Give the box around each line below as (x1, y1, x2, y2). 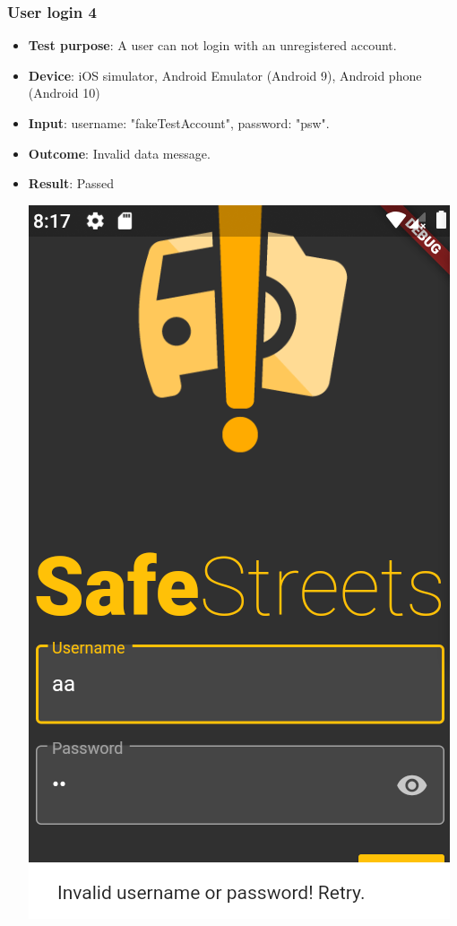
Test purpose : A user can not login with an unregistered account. (28, 36, 397, 55)
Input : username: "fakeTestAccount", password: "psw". (28, 114, 330, 132)
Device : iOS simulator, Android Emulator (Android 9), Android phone (28, 65, 422, 84)
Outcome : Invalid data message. (28, 143, 211, 162)
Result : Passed (28, 174, 115, 193)
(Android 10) (28, 83, 100, 102)
